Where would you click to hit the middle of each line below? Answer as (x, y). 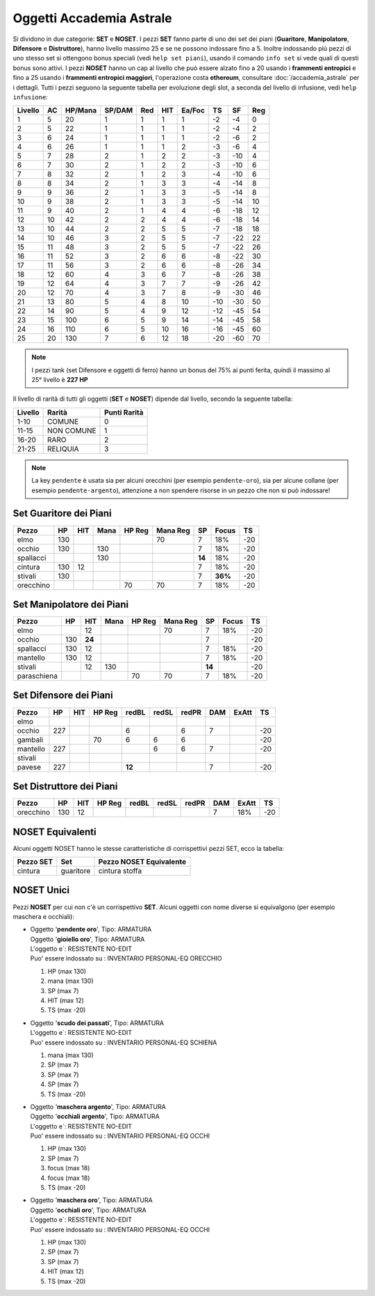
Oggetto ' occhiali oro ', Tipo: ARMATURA (89, 1210)
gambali (30, 740)
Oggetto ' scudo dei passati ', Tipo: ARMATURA (97, 1023)
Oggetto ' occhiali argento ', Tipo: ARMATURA (95, 1116)
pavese (29, 767)
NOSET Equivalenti (55, 832)
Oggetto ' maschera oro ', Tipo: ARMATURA (91, 1200)
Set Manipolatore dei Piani (70, 604)
